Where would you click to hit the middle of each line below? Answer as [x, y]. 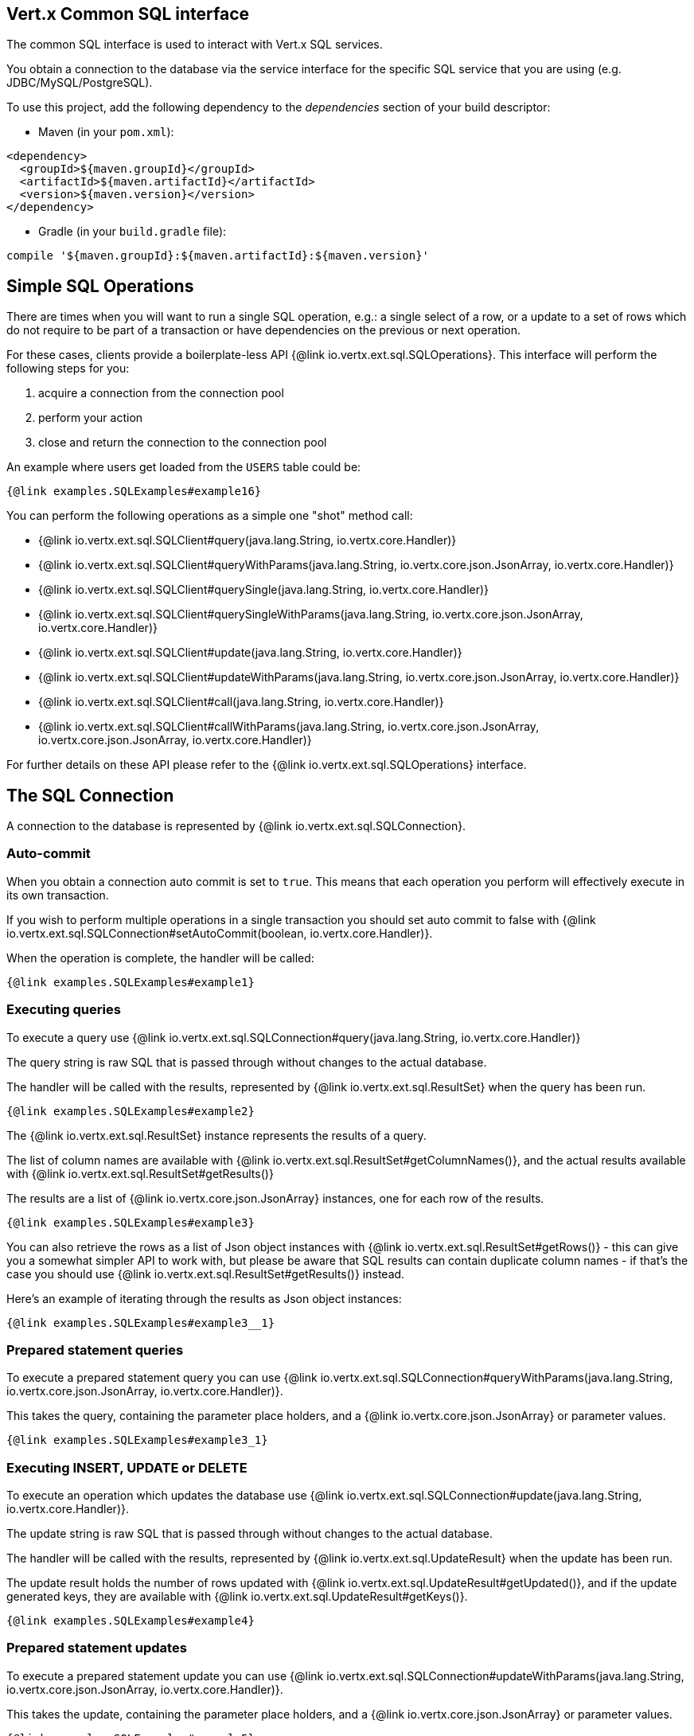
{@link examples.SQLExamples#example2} [131, 1111]
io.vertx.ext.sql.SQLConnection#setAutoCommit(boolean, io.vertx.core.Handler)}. [220, 933]
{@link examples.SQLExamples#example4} [131, 1621]
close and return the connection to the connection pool [183, 443]
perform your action [91, 418]
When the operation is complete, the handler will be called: [160, 958]
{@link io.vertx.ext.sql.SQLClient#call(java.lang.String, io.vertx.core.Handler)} [241, 702]
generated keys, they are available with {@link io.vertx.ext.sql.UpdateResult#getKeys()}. [237, 1597]
